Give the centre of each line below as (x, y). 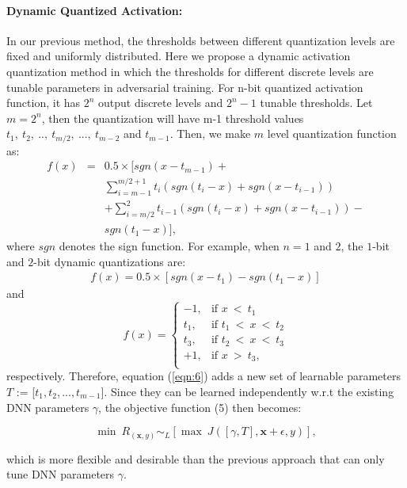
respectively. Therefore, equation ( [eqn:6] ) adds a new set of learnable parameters (203, 376)
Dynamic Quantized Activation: (95, 10)
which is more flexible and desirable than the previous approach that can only (196, 458)
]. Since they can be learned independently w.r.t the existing (247, 391)
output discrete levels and (161, 103)
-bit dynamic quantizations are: (110, 261)
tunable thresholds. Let (316, 103)
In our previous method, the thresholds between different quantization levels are (201, 40)
